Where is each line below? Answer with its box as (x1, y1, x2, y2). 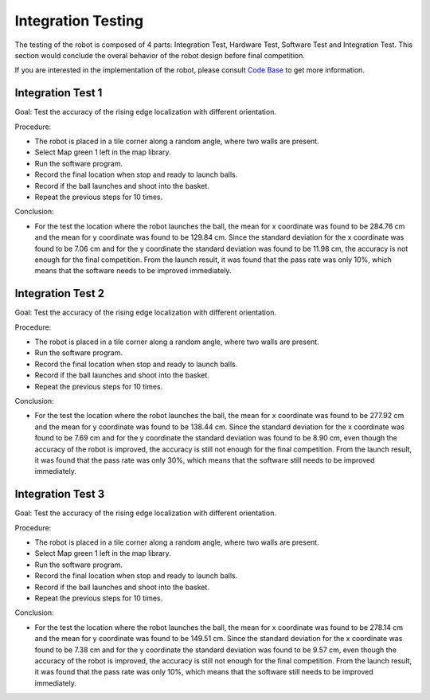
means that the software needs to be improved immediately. (34, 266, 232, 276)
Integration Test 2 (14, 287, 105, 300)
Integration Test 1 (14, 86, 103, 100)
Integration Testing (14, 12, 143, 29)
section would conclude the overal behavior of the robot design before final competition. (14, 50, 306, 60)
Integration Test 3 (14, 487, 105, 501)
